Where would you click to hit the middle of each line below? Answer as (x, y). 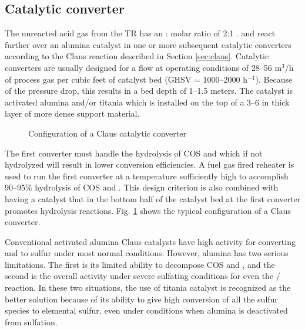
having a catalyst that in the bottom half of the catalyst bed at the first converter (153, 198)
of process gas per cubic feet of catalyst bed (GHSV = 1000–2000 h (126, 79)
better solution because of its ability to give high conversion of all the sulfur (141, 299)
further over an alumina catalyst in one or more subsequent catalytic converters (148, 44)
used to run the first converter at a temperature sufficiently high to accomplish (147, 176)
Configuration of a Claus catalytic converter (107, 133)
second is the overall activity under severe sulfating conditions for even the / (143, 276)
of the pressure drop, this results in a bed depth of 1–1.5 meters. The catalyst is (149, 91)
